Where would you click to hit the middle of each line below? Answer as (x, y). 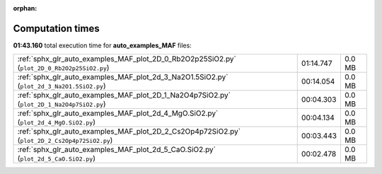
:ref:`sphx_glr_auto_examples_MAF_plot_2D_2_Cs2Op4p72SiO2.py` (129, 132)
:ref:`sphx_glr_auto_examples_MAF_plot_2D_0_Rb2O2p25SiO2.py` (127, 59)
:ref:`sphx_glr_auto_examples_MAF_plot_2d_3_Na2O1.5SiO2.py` (123, 77)
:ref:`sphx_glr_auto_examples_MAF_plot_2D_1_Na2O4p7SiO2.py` (124, 95)
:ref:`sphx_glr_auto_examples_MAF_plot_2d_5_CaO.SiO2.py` (116, 150)
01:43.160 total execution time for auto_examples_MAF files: (103, 45)
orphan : (25, 8)
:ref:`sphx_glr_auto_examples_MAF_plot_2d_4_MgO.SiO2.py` (118, 113)
